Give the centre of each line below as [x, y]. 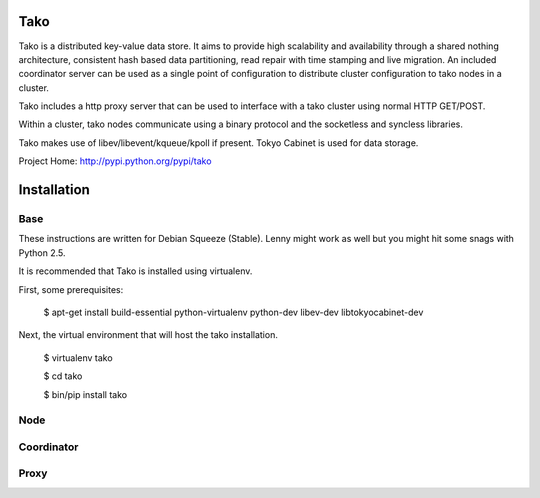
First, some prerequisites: [71, 289]
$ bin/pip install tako [85, 394]
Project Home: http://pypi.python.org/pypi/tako [115, 161]
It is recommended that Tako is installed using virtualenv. [135, 271]
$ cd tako [63, 376]
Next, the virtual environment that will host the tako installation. [148, 335]
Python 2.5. [42, 252]
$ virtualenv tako [78, 357]
